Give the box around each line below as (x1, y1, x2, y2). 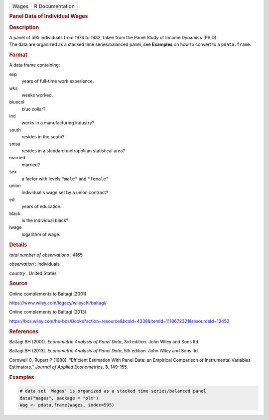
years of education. (21, 204, 62, 210)
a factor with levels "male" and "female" (21, 176, 109, 182)
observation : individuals (9, 261, 60, 267)
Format (9, 51, 27, 58)
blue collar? (21, 106, 46, 112)
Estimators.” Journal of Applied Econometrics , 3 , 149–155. (9, 364, 128, 370)
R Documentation (34, 3, 75, 9)
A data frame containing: (9, 62, 60, 68)
